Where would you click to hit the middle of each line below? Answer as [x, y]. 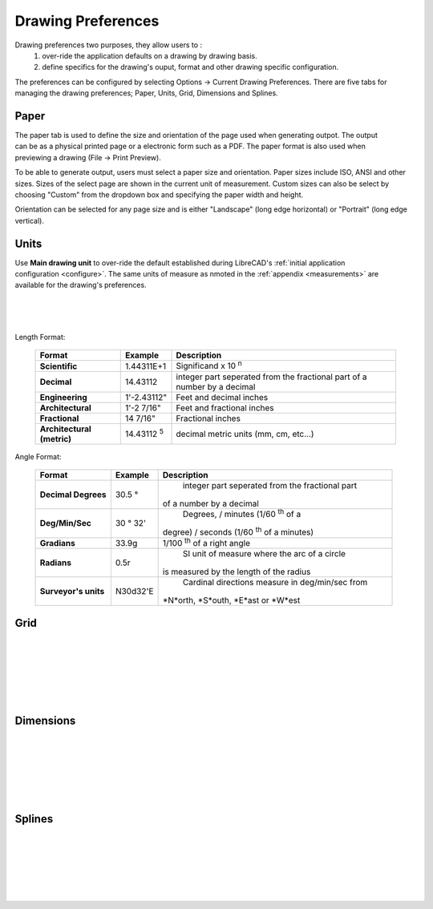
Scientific [59, 366]
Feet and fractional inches [225, 407]
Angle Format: [38, 456]
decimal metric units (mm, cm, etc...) [245, 434]
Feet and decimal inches [222, 397]
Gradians [57, 543]
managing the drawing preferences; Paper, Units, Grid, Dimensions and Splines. [146, 93]
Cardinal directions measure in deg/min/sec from [275, 583]
